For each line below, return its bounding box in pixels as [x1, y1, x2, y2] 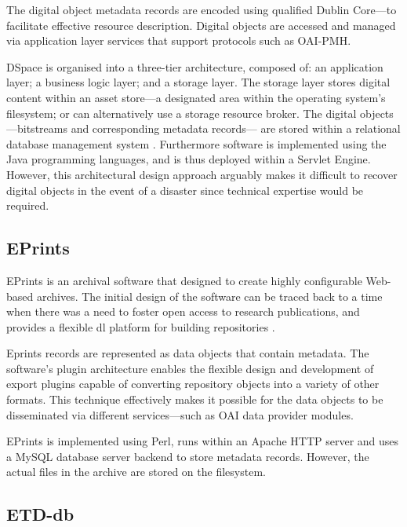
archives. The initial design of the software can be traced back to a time [36, 287, 383, 304]
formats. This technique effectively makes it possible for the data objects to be [6, 391, 383, 408]
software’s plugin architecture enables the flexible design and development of [6, 360, 374, 376]
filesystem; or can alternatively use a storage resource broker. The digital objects [6, 104, 394, 121]
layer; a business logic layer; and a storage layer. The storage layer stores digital [6, 74, 391, 90]
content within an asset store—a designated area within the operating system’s [6, 89, 386, 105]
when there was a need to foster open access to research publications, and [6, 303, 360, 320]
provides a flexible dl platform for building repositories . [6, 318, 275, 335]
